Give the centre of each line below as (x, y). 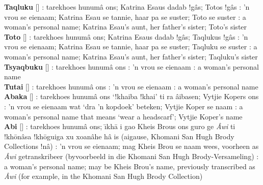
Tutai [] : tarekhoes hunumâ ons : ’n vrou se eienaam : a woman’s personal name (131, 86)
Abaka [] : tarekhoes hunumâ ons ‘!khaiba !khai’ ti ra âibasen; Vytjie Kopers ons (131, 96)
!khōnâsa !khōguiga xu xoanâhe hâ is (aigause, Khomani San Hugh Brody (119, 136)
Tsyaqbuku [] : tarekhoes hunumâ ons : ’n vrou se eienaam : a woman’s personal (131, 66)
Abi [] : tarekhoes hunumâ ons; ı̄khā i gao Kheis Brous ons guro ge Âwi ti (120, 126)
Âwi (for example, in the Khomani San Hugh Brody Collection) (103, 176)
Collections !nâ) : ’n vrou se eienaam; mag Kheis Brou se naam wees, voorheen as (131, 146)
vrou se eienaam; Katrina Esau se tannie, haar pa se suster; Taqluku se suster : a (131, 47)
